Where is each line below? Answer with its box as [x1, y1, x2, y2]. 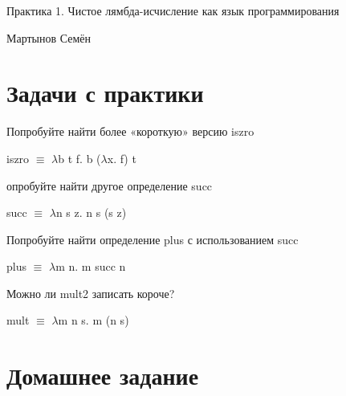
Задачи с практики [6, 76, 204, 109]
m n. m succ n [55, 258, 126, 275]
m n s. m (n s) [58, 312, 129, 329]
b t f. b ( [58, 149, 101, 166]
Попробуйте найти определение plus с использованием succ [6, 231, 299, 247]
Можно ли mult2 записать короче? [6, 284, 175, 301]
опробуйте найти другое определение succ [6, 177, 213, 194]
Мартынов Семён [6, 29, 92, 46]
